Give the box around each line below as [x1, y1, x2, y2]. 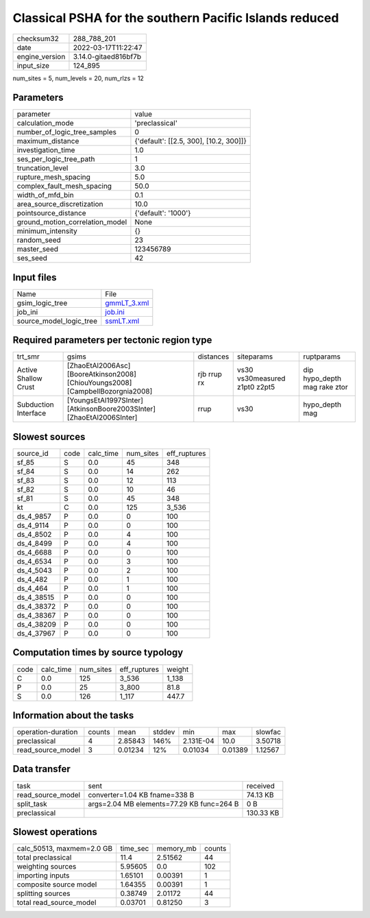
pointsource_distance [16, 208, 86, 218]
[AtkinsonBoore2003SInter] [66, 404, 156, 414]
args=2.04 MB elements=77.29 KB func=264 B [88, 799, 239, 808]
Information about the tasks [12, 710, 134, 721]
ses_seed [16, 254, 48, 263]
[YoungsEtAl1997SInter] [66, 396, 144, 405]
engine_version [16, 51, 66, 61]
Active [16, 365, 38, 375]
